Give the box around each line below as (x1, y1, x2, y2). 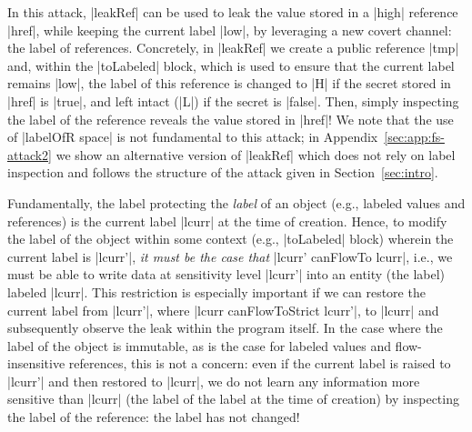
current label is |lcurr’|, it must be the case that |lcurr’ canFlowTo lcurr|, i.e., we (7, 246, 453, 266)
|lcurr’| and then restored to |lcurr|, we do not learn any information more (7, 371, 420, 390)
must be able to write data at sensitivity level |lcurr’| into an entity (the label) (7, 265, 446, 284)
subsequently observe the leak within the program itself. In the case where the (7, 318, 443, 337)
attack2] (7, 145, 52, 164)
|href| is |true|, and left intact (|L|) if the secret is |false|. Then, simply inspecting (7, 91, 459, 110)
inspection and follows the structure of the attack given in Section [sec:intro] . (7, 163, 438, 182)
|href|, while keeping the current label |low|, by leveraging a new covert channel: (7, 20, 452, 39)
